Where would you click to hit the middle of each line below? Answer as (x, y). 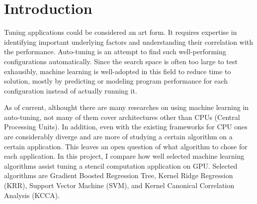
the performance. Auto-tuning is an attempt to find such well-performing (115, 51)
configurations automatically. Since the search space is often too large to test (121, 61)
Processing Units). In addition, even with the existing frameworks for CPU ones (126, 127)
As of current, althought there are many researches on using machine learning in (127, 107)
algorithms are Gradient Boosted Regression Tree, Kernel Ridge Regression (119, 175)
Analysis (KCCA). (32, 195)
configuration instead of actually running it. (71, 90)
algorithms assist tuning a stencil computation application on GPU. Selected (121, 165)
